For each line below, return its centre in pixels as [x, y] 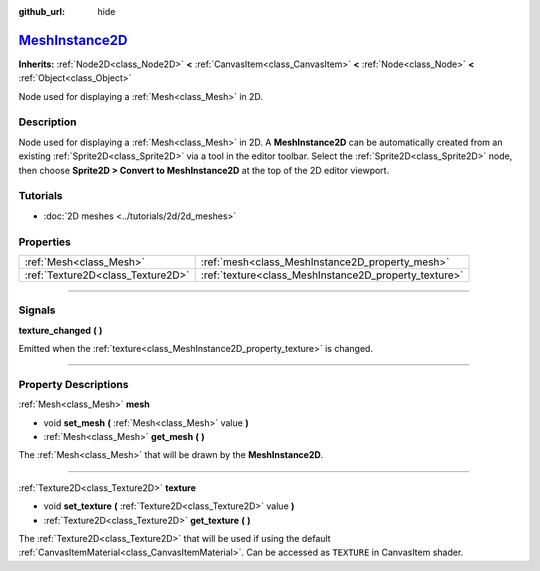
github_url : [41, 11]
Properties [45, 242]
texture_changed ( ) [60, 330]
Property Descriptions [73, 384]
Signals [37, 310]
